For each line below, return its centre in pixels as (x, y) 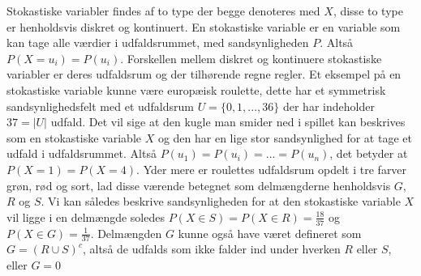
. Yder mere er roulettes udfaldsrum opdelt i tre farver (272, 169)
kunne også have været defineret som (270, 233)
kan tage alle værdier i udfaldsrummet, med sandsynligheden (158, 42)
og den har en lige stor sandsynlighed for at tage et (285, 137)
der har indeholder (329, 106)
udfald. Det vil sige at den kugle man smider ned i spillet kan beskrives (228, 122)
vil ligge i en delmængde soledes (86, 217)
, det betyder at (369, 153)
